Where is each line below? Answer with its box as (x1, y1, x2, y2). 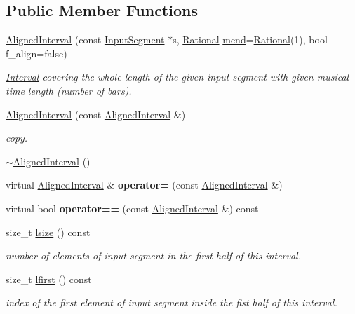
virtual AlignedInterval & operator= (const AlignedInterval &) (6, 177, 283, 192)
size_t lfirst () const (6, 271, 92, 286)
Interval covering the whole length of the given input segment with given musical (6, 69, 349, 84)
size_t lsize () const (6, 224, 91, 239)
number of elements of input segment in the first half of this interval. (6, 248, 302, 263)
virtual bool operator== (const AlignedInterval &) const (6, 200, 259, 215)
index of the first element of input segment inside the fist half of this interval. (6, 295, 337, 310)
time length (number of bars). (6, 83, 132, 97)
